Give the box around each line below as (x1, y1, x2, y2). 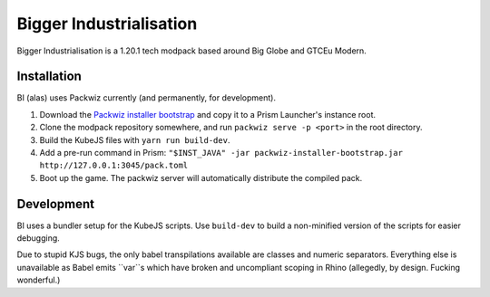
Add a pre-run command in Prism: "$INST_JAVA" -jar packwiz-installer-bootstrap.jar (39, 148, 404, 158)
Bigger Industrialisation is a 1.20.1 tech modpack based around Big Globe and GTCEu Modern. (16, 45, 367, 56)
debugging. (16, 233, 61, 244)
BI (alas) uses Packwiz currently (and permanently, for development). (16, 92, 277, 103)
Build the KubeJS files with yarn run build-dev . (39, 134, 230, 145)
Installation (16, 69, 82, 84)
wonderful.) (16, 274, 61, 285)
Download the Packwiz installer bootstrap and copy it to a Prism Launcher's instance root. (39, 109, 377, 120)
